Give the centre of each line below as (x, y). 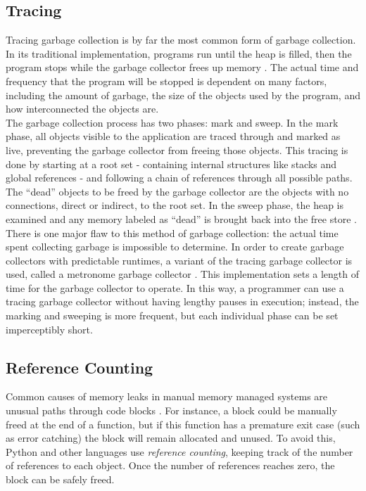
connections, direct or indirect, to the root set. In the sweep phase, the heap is (175, 205)
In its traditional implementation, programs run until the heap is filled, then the (179, 53)
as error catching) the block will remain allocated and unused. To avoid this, (171, 438)
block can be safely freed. (60, 479)
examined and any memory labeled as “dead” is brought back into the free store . (181, 218)
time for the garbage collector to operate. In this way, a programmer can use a (175, 287)
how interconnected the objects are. (82, 109)
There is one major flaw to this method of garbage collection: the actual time (172, 232)
